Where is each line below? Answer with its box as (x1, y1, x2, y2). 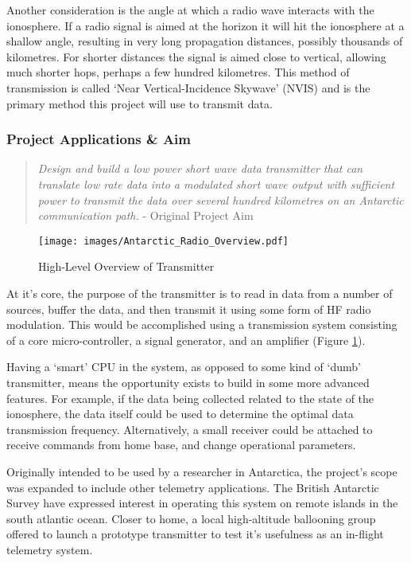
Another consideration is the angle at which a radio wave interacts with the (6, 2, 374, 18)
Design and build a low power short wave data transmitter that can (37, 160, 363, 177)
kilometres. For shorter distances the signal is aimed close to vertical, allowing (6, 48, 386, 65)
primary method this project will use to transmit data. (6, 95, 273, 111)
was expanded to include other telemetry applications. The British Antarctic (6, 479, 379, 495)
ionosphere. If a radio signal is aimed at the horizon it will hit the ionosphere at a (6, 17, 405, 33)
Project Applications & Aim (6, 129, 191, 149)
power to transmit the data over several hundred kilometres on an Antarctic (37, 191, 404, 208)
